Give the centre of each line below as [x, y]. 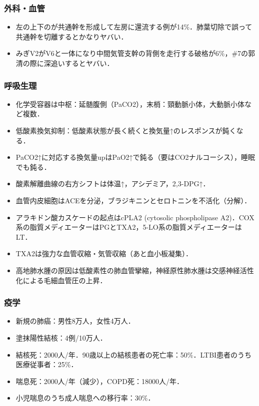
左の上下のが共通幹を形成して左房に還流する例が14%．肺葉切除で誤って [134, 27]
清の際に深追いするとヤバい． [65, 63]
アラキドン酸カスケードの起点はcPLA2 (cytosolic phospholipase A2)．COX [135, 217]
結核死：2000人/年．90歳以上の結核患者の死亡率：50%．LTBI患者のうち [134, 354]
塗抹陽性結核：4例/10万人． [61, 337]
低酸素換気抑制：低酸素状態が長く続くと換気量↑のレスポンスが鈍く [126, 130]
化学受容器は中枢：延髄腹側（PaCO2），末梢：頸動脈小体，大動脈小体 [130, 104]
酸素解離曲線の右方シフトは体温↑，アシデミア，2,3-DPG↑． [113, 184]
